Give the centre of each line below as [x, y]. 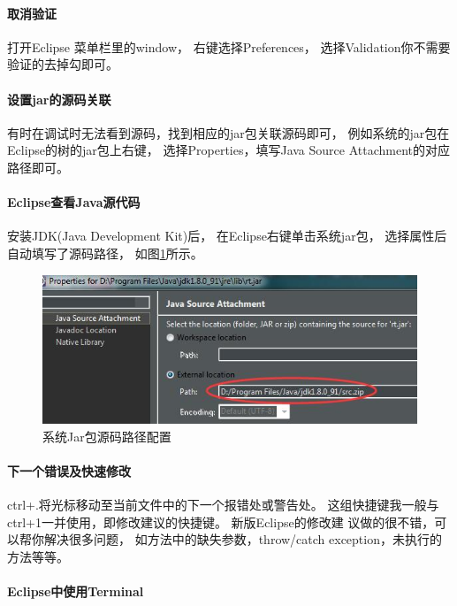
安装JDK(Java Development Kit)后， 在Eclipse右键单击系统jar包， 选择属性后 [227, 236]
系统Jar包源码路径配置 [107, 436]
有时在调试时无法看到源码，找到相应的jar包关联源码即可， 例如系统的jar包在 [228, 132]
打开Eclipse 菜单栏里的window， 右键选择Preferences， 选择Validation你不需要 [229, 46]
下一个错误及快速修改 [69, 471]
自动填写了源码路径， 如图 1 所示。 [105, 253]
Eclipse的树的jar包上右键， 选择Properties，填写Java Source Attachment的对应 [229, 150]
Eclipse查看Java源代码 [74, 202]
